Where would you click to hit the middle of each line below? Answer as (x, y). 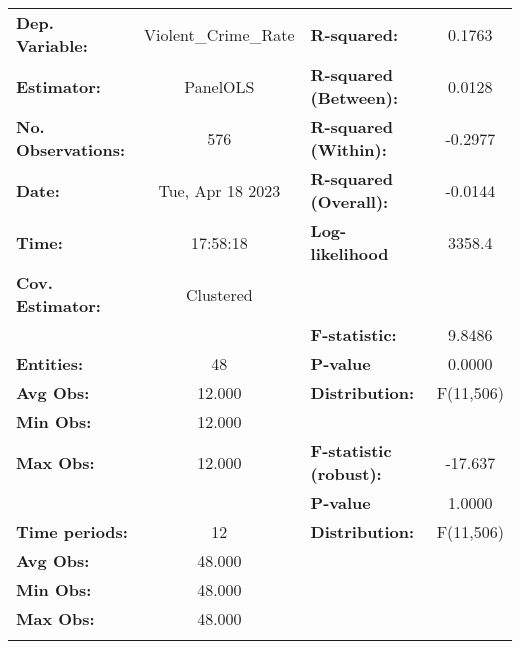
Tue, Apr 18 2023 (219, 190)
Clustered (219, 294)
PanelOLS (219, 86)
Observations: (71, 149)
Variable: (52, 45)
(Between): (354, 97)
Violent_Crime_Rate (219, 34)
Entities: (50, 363)
